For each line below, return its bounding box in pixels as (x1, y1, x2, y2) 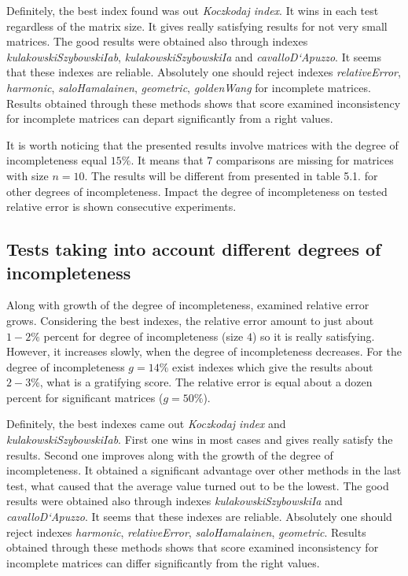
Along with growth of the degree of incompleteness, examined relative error (6, 297, 369, 313)
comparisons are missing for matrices (215, 152, 394, 168)
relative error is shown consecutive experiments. (6, 198, 237, 215)
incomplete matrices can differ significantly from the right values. (6, 554, 320, 570)
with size (6, 167, 49, 183)
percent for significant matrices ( (6, 389, 164, 405)
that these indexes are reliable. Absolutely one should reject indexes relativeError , (6, 64, 401, 80)
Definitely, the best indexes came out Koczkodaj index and (6, 415, 286, 432)
